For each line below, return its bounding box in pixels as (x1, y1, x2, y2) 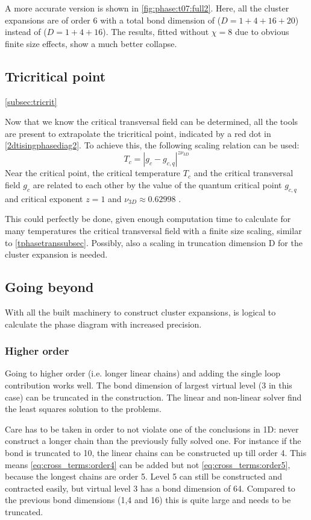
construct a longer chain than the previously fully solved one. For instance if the (5, 434, 301, 447)
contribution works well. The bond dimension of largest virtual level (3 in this (5, 379, 292, 392)
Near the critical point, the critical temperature (5, 166, 181, 179)
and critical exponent (5, 192, 83, 205)
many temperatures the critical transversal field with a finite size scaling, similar (5, 224, 302, 237)
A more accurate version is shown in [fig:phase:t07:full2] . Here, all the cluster (5, 2, 289, 14)
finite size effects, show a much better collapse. (5, 37, 177, 49)
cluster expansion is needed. (5, 248, 108, 261)
